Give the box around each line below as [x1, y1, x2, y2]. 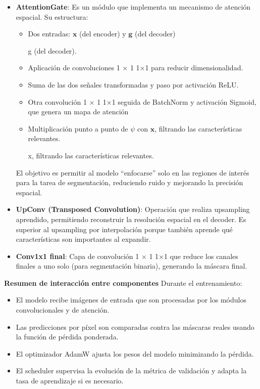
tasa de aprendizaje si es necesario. [16, 375, 124, 386]
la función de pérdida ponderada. [16, 331, 119, 342]
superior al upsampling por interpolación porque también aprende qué [16, 224, 233, 234]
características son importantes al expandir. [16, 234, 151, 244]
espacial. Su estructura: [16, 11, 88, 22]
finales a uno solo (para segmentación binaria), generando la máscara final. [16, 261, 247, 271]
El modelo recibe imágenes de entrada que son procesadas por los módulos [16, 294, 246, 305]
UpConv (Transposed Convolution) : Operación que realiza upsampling [16, 204, 250, 214]
